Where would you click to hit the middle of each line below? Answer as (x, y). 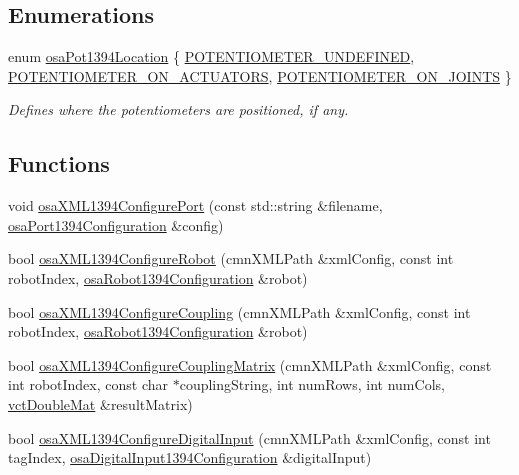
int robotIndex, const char (88, 384)
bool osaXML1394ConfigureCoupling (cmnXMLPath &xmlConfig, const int (239, 311)
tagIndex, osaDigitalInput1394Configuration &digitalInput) (190, 457)
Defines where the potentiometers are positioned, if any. (178, 109)
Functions (59, 163)
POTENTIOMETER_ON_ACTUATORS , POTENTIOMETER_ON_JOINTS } (260, 75)
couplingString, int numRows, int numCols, (312, 384)
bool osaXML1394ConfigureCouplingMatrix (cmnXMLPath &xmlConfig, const (250, 364)
